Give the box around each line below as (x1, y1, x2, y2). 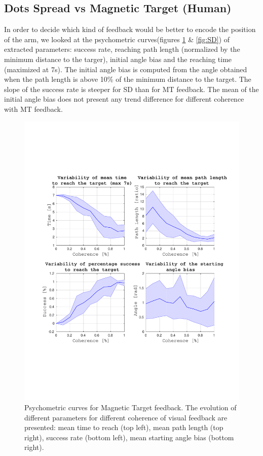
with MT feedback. (4, 103, 63, 114)
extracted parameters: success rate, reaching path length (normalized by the (4, 44, 240, 54)
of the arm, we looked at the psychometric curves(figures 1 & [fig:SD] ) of (4, 34, 230, 44)
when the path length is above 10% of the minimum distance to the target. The (4, 74, 251, 84)
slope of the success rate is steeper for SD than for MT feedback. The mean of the (4, 83, 259, 94)
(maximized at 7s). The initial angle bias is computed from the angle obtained (4, 64, 247, 74)
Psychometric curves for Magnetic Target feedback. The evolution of (24, 402, 237, 413)
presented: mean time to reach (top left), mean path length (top (24, 422, 223, 433)
